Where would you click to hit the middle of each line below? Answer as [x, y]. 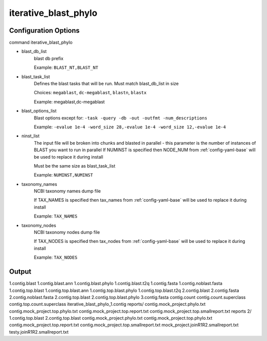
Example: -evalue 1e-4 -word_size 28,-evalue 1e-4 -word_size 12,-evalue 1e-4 [130, 127]
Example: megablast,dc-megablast [69, 102]
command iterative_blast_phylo [41, 43]
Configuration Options [44, 30]
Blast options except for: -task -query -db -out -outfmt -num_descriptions [121, 118]
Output [20, 272]
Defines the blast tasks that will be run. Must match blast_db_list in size [106, 84]
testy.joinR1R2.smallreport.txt [39, 332]
